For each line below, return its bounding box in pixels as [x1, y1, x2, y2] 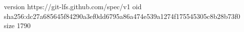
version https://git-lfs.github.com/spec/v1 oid [4, 1, 142, 11]
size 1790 [4, 20, 31, 31]
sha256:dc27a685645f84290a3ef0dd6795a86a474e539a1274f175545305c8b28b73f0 [4, 11, 241, 21]
